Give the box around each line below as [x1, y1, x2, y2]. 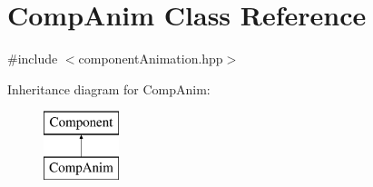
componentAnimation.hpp [78, 49, 223, 68]
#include [7, 49, 58, 68]
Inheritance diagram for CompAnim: [7, 79, 211, 98]
